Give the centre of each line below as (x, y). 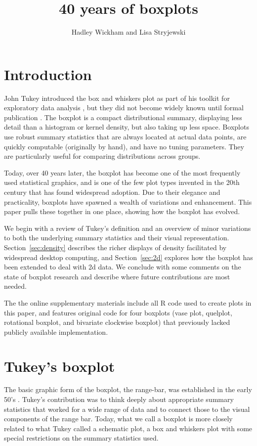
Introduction (48, 74)
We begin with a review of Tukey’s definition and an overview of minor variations (128, 228)
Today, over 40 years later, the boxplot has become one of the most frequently (122, 172)
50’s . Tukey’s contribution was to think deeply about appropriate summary (119, 399)
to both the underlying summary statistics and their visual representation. (117, 238)
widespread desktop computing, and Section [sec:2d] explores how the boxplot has (128, 257)
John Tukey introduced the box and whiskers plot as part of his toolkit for (117, 98)
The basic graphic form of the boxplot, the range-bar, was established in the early (128, 389)
